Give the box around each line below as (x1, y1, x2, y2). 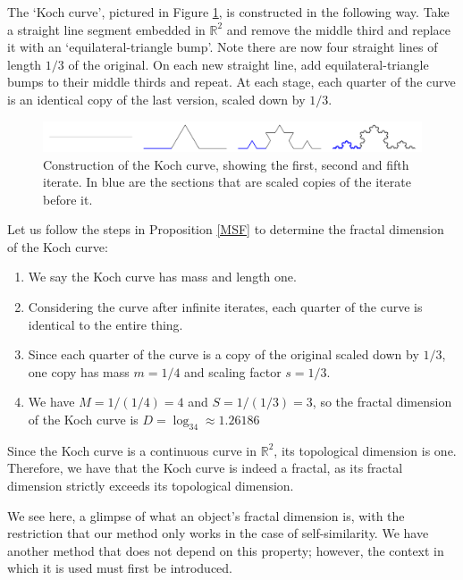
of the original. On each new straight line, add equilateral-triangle (68, 55, 429, 73)
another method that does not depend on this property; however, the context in (7, 541, 444, 559)
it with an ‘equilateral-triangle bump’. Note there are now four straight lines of (7, 38, 438, 56)
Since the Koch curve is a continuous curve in (7, 441, 257, 459)
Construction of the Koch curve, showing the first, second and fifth (43, 155, 409, 173)
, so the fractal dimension (312, 392, 452, 411)
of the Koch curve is (28, 410, 139, 429)
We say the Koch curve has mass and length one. (28, 267, 297, 286)
